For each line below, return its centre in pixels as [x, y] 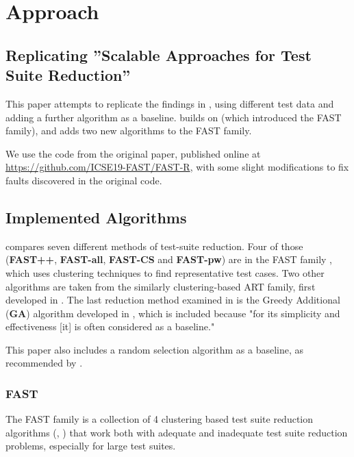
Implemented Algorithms [96, 217]
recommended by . [44, 363]
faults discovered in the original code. [84, 180]
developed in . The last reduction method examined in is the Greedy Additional [173, 300]
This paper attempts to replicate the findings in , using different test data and [170, 103]
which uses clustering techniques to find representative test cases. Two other [165, 272]
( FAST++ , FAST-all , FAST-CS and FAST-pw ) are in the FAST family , [169, 259]
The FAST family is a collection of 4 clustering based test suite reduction [160, 419]
